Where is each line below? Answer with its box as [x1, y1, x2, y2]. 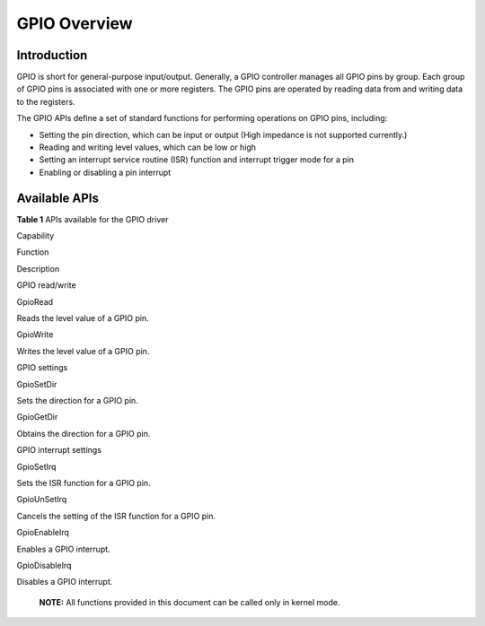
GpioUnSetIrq [16, 494, 67, 505]
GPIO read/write [16, 280, 76, 291]
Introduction [16, 48, 88, 63]
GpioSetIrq [16, 461, 57, 472]
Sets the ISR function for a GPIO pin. [16, 477, 152, 488]
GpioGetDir [16, 412, 58, 422]
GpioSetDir [16, 378, 57, 389]
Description [16, 263, 60, 274]
